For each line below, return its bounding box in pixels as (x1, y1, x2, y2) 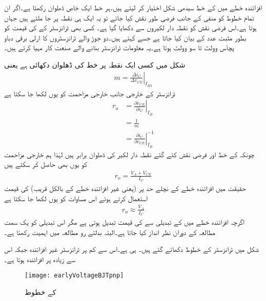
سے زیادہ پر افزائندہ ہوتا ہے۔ (4, 253, 75, 264)
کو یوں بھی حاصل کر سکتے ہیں (4, 159, 87, 169)
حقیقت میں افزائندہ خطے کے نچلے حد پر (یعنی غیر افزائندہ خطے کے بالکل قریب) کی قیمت (4, 182, 246, 193)
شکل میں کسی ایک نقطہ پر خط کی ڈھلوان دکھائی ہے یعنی (4, 59, 186, 70)
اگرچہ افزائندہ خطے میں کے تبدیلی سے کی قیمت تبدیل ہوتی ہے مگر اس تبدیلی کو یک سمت (4, 217, 245, 227)
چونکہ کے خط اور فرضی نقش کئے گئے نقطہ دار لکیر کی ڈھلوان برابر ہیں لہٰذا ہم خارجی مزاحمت (4, 148, 255, 159)
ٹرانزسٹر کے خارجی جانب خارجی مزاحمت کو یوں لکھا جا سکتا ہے (4, 88, 175, 98)
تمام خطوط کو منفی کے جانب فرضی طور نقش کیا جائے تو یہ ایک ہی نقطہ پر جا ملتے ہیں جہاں (4, 12, 254, 23)
